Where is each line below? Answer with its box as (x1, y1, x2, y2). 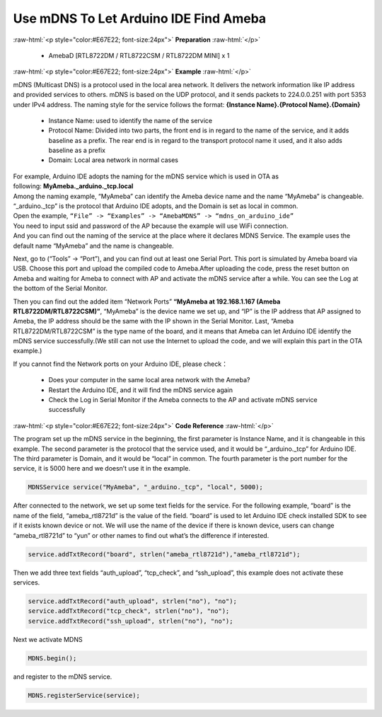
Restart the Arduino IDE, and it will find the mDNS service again (48, 386, 233, 394)
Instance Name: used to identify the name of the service (48, 116, 212, 125)
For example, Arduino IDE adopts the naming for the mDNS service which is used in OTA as (13, 172, 279, 180)
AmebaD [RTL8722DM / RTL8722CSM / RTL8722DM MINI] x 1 (48, 51, 230, 59)
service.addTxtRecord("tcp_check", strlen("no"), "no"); (28, 607, 230, 615)
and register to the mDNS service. (13, 672, 112, 681)
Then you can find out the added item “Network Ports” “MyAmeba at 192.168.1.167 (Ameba (13, 297, 281, 306)
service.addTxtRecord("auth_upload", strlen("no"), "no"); (28, 597, 237, 605)
